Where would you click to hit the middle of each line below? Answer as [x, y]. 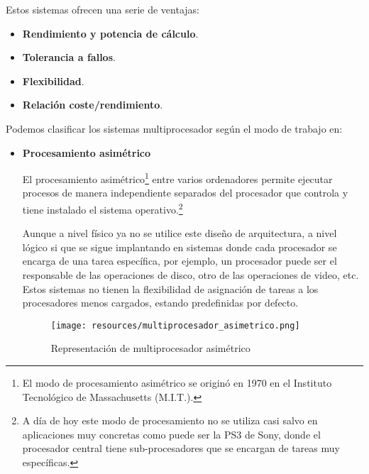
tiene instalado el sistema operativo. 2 [103, 208]
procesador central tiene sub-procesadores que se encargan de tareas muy [181, 448]
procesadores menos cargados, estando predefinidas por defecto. [160, 303]
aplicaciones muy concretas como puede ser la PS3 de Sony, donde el [171, 434]
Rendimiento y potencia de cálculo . [110, 33]
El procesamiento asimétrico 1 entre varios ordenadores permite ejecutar [177, 178]
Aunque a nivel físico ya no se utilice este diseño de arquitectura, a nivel [180, 233]
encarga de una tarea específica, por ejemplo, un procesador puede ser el [180, 261]
